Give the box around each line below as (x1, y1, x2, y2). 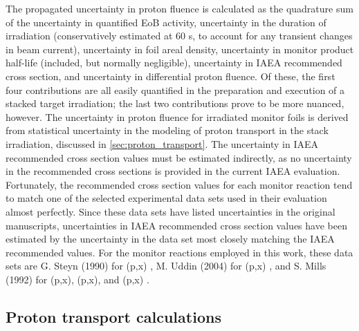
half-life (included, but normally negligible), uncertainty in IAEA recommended (6, 55, 342, 70)
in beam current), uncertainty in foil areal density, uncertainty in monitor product (6, 41, 354, 56)
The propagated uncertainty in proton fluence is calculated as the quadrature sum (6, 1, 353, 15)
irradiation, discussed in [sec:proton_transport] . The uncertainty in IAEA (6, 136, 319, 151)
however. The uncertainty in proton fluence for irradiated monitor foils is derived (6, 109, 349, 124)
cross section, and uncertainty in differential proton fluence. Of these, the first (6, 68, 335, 83)
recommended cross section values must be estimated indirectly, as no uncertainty (6, 150, 352, 164)
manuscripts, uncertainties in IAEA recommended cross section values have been (6, 218, 347, 232)
